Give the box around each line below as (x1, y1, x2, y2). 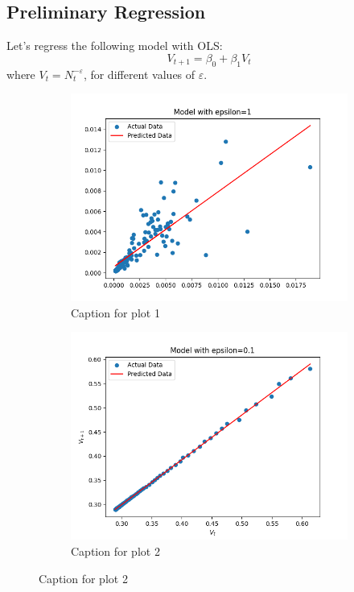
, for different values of (83, 65, 196, 82)
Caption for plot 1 (71, 304, 160, 321)
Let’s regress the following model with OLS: (6, 37, 223, 54)
